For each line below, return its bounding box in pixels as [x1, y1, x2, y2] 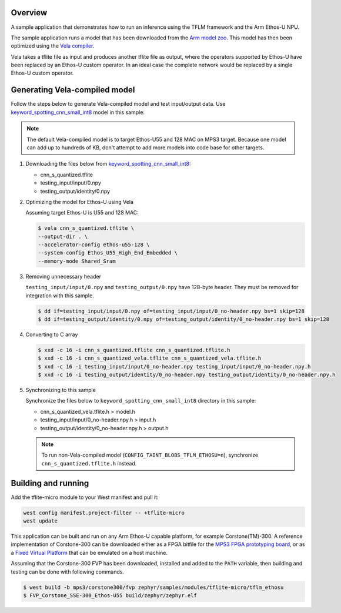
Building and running [11, 478, 89, 488]
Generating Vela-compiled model [11, 85, 135, 95]
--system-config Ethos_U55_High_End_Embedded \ [38, 250, 178, 256]
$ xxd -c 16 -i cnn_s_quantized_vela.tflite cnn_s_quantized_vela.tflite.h [38, 355, 262, 361]
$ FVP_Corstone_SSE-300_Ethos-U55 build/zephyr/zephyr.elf [23, 592, 197, 599]
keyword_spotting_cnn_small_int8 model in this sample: [11, 109, 145, 116]
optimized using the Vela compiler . [11, 42, 95, 49]
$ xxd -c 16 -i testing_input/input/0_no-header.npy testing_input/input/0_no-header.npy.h [38, 363, 311, 370]
